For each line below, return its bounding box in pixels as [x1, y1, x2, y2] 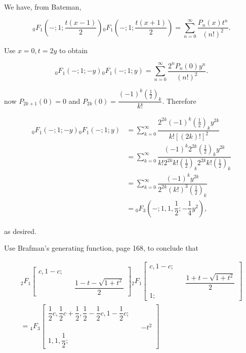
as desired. [4, 225, 36, 236]
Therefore [166, 95, 196, 106]
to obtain [59, 45, 88, 55]
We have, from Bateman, [4, 2, 81, 12]
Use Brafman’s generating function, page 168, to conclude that [4, 243, 198, 253]
